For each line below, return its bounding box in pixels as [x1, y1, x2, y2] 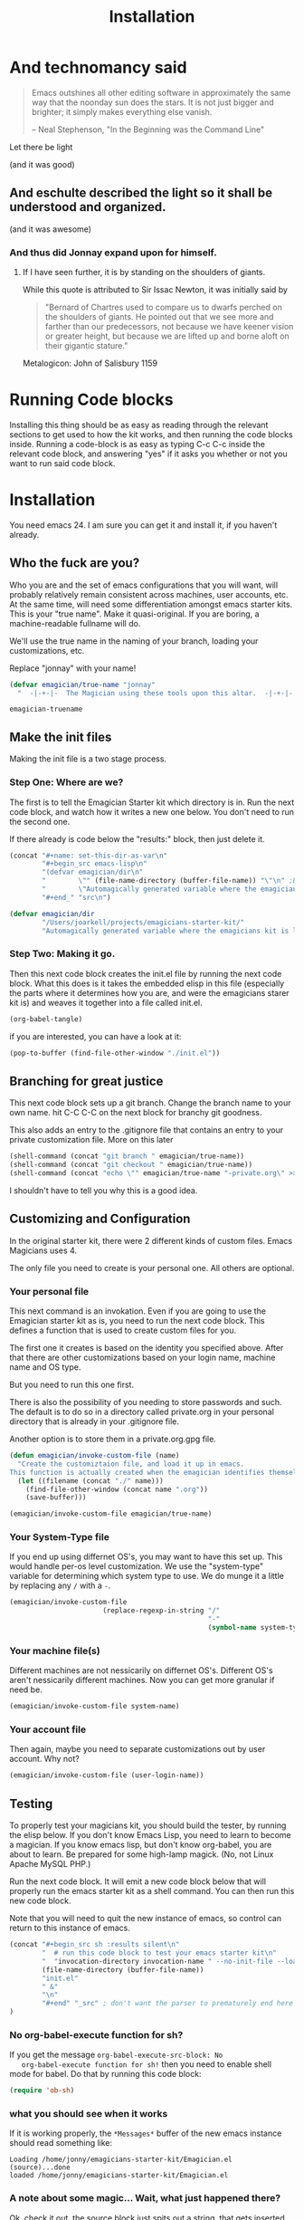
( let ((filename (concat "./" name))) [17, 1476, 165, 1486]
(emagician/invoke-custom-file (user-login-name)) [9, 1771, 204, 1780]
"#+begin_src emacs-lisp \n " [42, 859, 147, 868]
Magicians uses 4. [9, 1245, 78, 1256]
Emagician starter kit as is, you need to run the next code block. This [9, 1316, 265, 1326]
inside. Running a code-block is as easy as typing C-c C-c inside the [9, 438, 265, 449]
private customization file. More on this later [9, 1134, 174, 1145]
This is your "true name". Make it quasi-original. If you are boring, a [9, 608, 260, 619]
